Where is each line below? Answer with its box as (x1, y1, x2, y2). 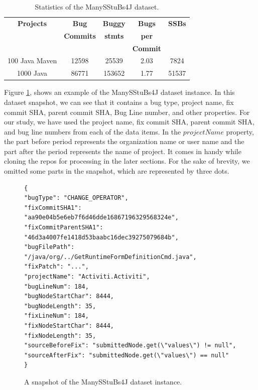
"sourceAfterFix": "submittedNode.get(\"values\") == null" (24, 351, 229, 359)
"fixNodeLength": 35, (24, 332, 96, 339)
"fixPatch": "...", (24, 263, 89, 271)
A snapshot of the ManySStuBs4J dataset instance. (24, 376, 182, 386)
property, (226, 126, 254, 137)
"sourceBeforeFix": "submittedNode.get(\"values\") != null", (24, 342, 236, 349)
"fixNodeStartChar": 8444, (24, 322, 114, 329)
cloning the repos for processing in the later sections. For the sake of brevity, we (4, 156, 250, 166)
